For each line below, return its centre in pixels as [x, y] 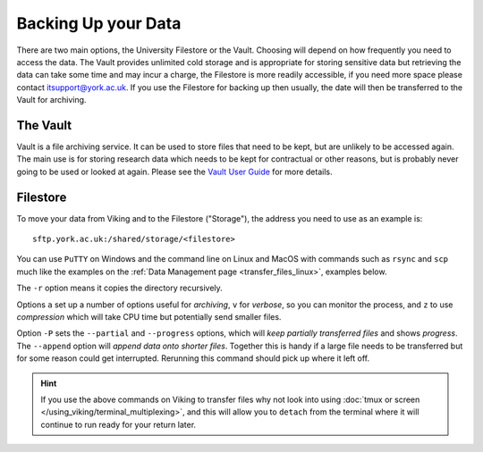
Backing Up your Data [99, 23]
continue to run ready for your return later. [119, 424]
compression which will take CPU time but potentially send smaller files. [149, 317]
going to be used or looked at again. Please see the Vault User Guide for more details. [174, 172]
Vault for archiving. [51, 100]
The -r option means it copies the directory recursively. [119, 288]
